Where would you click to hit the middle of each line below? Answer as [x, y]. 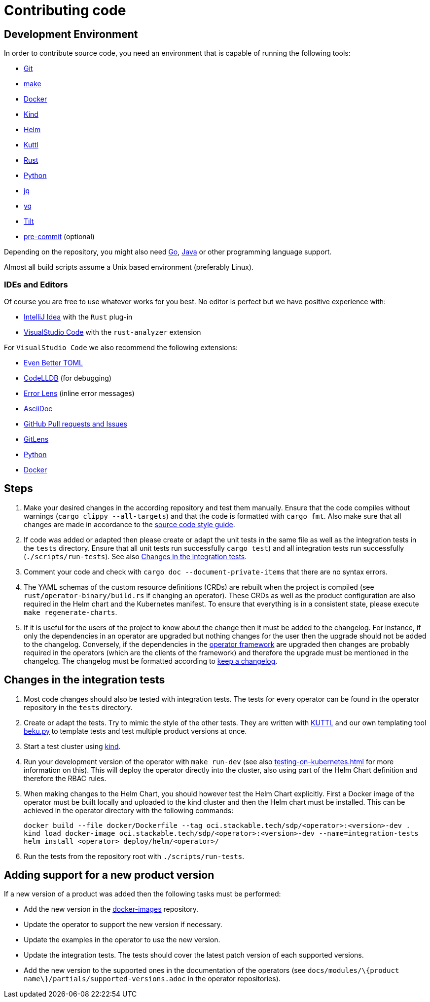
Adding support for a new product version [109, 875]
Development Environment [71, 34]
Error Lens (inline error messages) [79, 393]
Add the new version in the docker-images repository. [111, 909]
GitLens [36, 439]
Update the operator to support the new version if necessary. [123, 925]
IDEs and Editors [36, 284]
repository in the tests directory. [78, 707]
